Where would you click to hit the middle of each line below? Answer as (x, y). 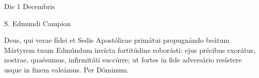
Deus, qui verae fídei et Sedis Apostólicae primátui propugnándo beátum (117, 40)
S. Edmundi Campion (38, 23)
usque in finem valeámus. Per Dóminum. (67, 69)
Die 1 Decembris (30, 6)
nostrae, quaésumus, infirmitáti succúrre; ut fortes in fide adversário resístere (123, 60)
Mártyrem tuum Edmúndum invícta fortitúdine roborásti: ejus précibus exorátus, (130, 50)
